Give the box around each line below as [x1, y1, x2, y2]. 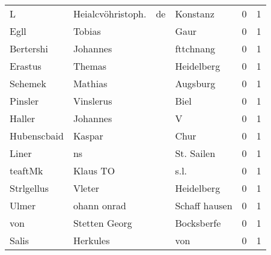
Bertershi [10, 41, 48, 55]
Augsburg [175, 76, 216, 90]
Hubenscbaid [10, 129, 64, 143]
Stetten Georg [73, 216, 132, 230]
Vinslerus [73, 94, 112, 108]
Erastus [10, 59, 41, 73]
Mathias [73, 76, 108, 90]
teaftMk [10, 164, 43, 177]
